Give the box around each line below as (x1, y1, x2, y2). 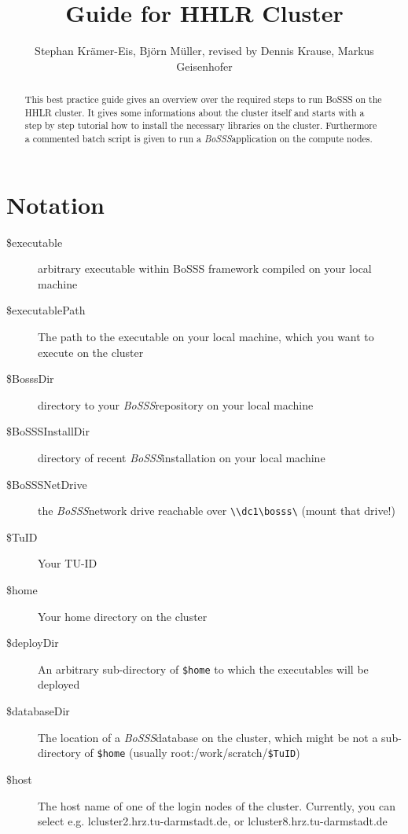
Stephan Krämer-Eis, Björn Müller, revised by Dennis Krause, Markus (35, 42, 374, 59)
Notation (6, 188, 105, 220)
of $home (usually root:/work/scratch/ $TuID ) (84, 744, 300, 761)
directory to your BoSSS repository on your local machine (38, 396, 314, 413)
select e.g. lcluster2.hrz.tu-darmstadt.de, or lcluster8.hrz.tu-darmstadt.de (38, 813, 388, 829)
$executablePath (6, 302, 86, 318)
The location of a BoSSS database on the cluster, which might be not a (38, 729, 378, 745)
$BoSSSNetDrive (6, 476, 87, 492)
